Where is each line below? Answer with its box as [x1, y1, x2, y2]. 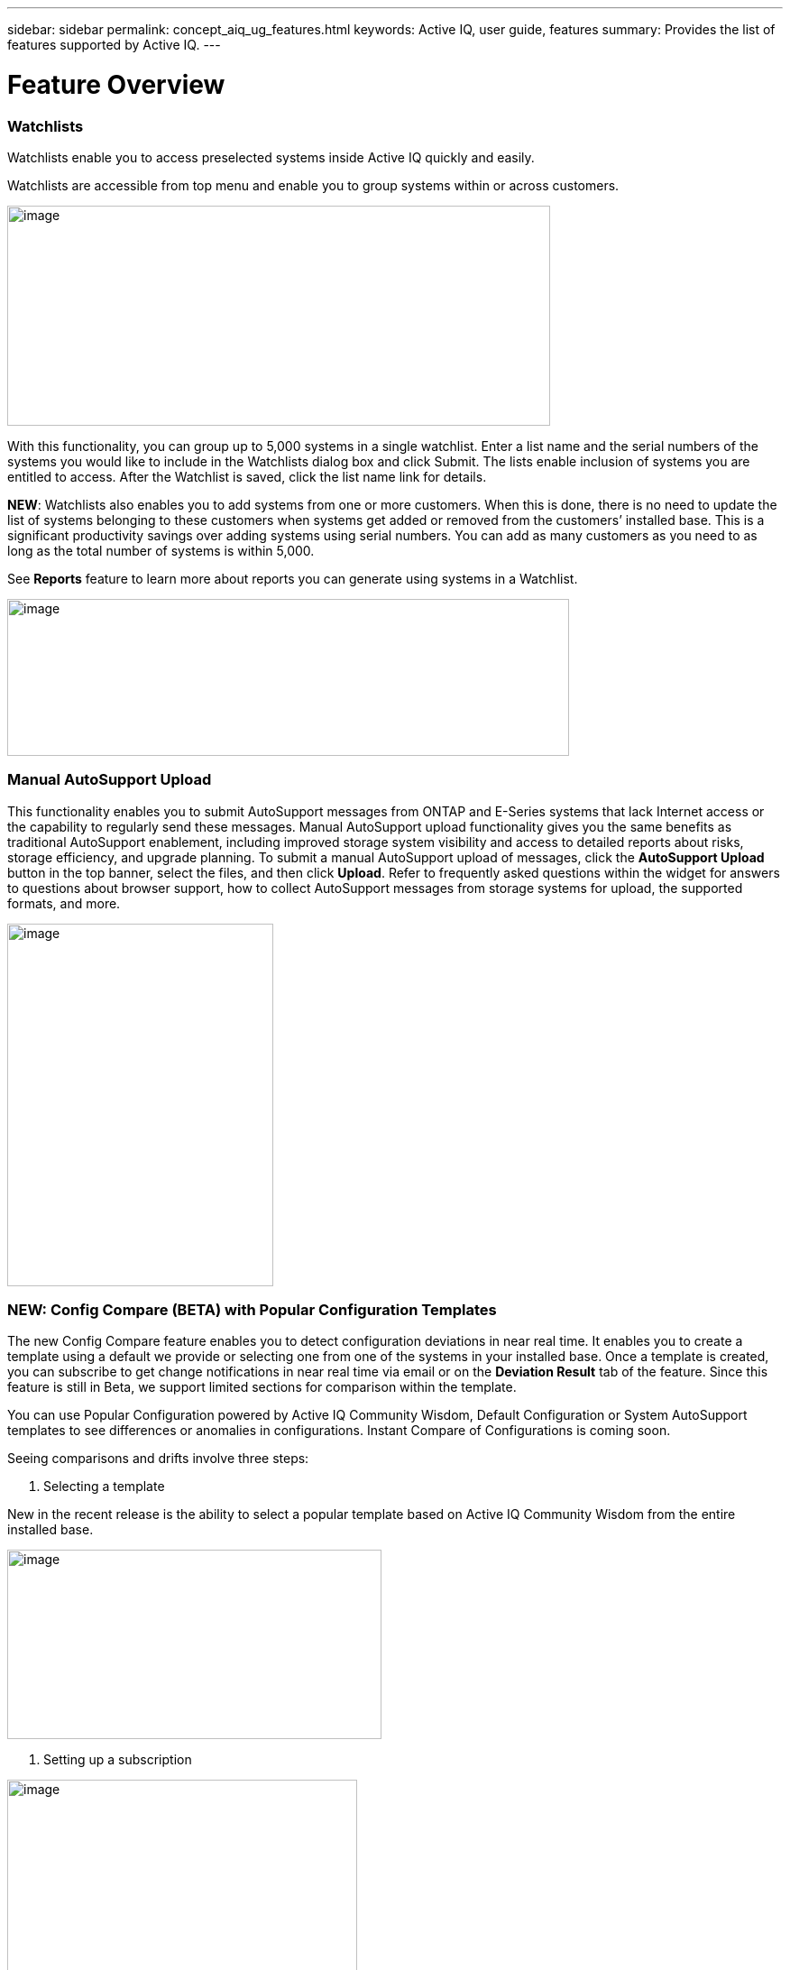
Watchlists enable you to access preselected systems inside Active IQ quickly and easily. [7, 149, 535, 165]
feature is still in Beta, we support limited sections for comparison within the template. [7, 1379, 517, 1395]
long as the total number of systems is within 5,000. [7, 542, 315, 558]
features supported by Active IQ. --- [7, 37, 221, 52]
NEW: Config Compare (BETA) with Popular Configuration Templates [7, 1301, 497, 1319]
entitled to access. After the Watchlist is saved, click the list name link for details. [7, 468, 487, 484]
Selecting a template [43, 1478, 165, 1495]
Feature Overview [7, 69, 225, 100]
